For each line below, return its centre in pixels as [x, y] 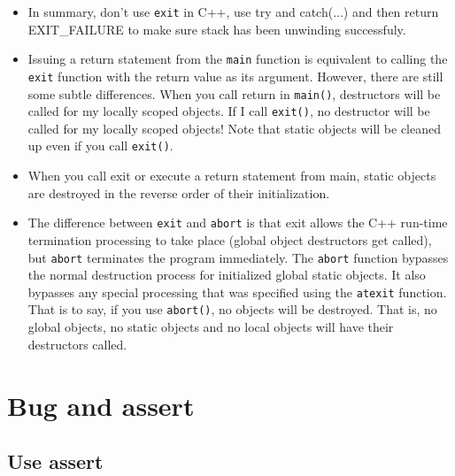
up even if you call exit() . [100, 146]
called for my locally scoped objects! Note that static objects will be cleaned [234, 128]
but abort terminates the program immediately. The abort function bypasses [238, 257]
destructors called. [77, 344]
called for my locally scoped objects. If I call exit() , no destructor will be [229, 111]
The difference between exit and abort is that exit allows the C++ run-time [238, 223]
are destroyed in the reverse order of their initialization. [179, 192]
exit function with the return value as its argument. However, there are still [235, 76]
